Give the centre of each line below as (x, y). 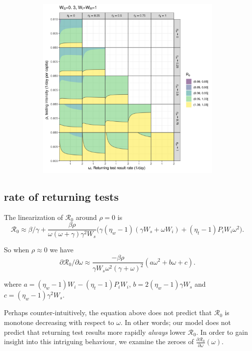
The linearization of (34, 217)
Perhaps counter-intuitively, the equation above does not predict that (108, 312)
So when (17, 250)
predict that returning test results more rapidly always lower (95, 332)
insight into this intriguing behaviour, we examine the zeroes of (99, 341)
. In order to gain (222, 332)
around (86, 217)
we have (62, 250)
